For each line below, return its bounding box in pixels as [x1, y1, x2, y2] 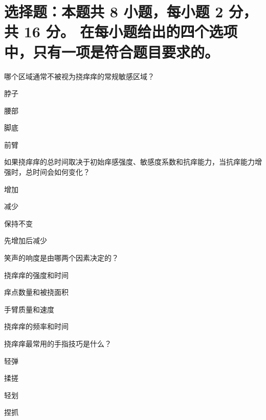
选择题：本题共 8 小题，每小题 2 [4, 1, 224, 22]
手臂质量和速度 [4, 304, 54, 314]
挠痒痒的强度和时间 [4, 269, 69, 280]
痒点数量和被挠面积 [4, 287, 69, 297]
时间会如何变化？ [32, 167, 90, 177]
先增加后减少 [4, 235, 47, 246]
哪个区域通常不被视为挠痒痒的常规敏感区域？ [4, 71, 154, 81]
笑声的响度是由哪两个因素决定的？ [4, 252, 119, 263]
